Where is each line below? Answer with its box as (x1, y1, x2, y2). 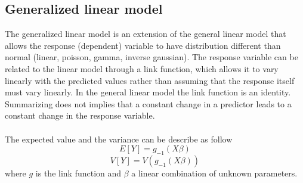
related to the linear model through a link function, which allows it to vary (5, 62, 279, 75)
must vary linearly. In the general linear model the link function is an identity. (5, 86, 291, 98)
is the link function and (35, 166, 122, 179)
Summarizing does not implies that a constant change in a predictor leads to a (5, 97, 292, 110)
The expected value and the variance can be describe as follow (5, 132, 233, 145)
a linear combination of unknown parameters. (131, 166, 298, 179)
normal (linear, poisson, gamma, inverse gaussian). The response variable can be (5, 51, 298, 63)
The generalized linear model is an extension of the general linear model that (5, 27, 286, 40)
